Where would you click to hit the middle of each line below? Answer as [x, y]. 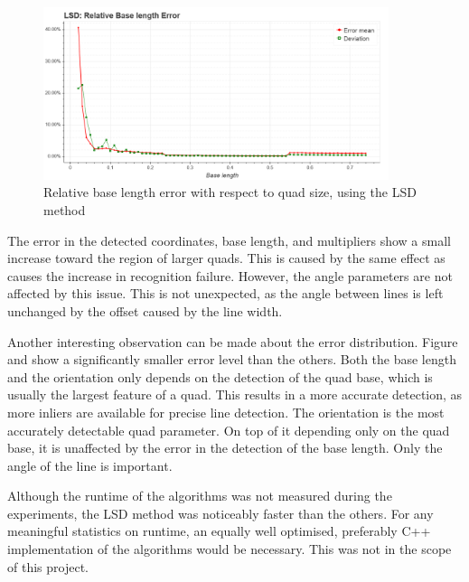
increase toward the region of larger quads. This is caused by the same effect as [226, 258]
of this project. [48, 566]
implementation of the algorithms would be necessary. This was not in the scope [230, 549]
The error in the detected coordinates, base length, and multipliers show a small [229, 240]
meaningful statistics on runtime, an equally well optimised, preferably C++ [219, 531]
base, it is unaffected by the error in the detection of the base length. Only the [225, 448]
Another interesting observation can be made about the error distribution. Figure [233, 341]
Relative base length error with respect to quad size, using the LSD [230, 192]
